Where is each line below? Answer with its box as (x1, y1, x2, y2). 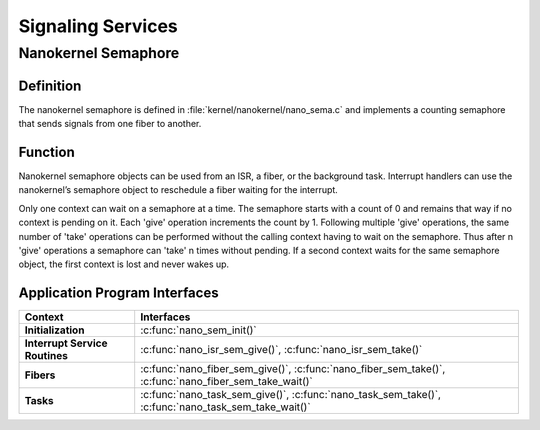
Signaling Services (18, 15, 179, 37)
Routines (24, 349, 69, 363)
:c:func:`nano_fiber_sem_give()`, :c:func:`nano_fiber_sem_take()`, (140, 362, 446, 376)
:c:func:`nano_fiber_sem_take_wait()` (140, 375, 314, 389)
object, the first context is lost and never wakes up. (18, 258, 230, 270)
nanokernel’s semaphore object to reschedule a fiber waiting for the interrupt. (18, 184, 339, 196)
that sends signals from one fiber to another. (18, 118, 202, 130)
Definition (18, 77, 82, 94)
